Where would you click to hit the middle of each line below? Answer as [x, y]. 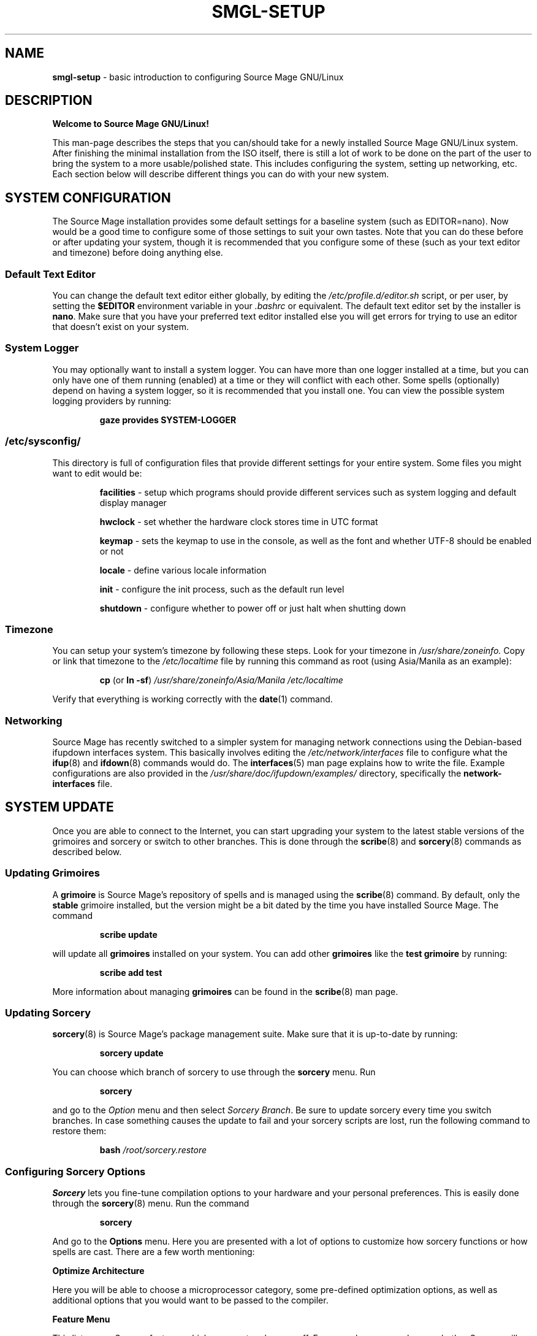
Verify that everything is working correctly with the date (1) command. [192, 699]
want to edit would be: [97, 473]
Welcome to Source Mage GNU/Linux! [131, 124]
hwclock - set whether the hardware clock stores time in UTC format [239, 521]
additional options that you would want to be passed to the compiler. [190, 1300]
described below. [87, 851]
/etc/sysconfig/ [43, 441]
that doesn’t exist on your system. [120, 327]
